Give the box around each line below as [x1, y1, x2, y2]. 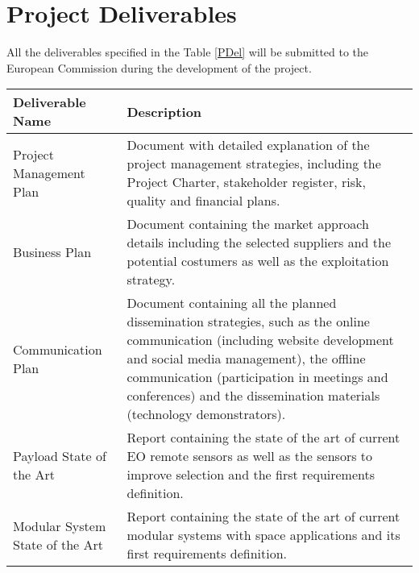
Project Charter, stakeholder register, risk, [127, 172, 366, 192]
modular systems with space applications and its [127, 525, 400, 545]
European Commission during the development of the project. [6, 59, 312, 76]
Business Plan [13, 242, 92, 261]
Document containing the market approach [127, 214, 369, 234]
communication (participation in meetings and [127, 367, 388, 387]
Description [127, 102, 202, 121]
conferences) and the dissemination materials [127, 386, 380, 405]
